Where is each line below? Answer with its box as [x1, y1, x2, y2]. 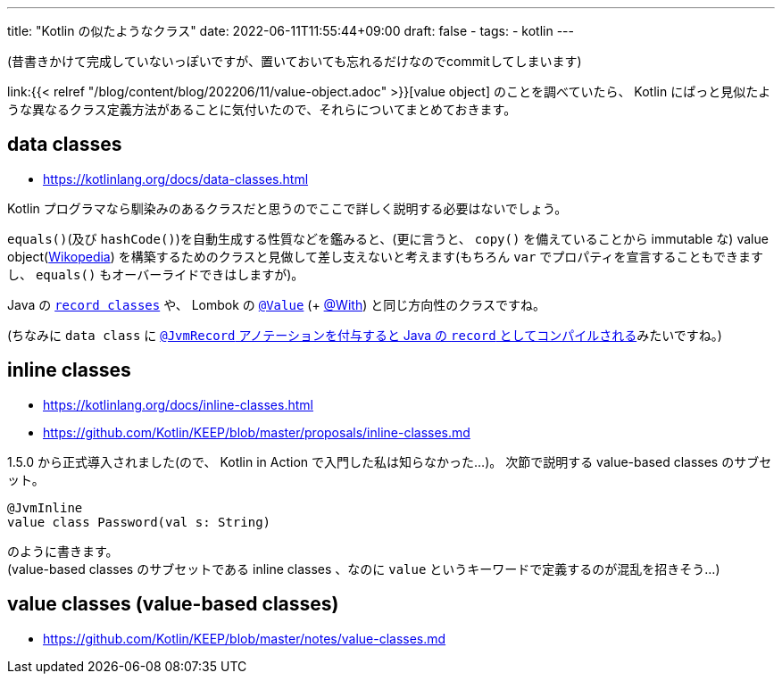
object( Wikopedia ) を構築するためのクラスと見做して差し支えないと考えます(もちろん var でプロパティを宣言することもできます [7, 248, 763, 264]
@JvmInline [7, 500, 83, 515]
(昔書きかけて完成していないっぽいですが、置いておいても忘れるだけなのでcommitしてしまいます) [7, 54, 582, 69]
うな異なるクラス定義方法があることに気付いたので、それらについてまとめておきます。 [7, 102, 517, 117]
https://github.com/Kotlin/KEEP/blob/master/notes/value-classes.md [43, 630, 446, 646]
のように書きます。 [7, 543, 119, 559]
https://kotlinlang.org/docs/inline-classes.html [43, 396, 313, 412]
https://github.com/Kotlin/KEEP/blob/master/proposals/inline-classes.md [43, 424, 470, 440]
